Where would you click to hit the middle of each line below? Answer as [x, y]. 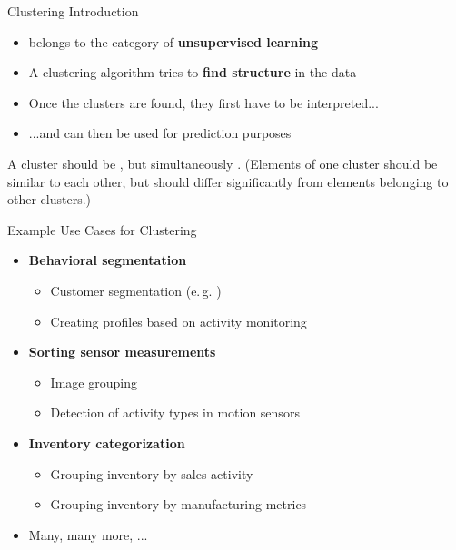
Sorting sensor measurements [122, 352]
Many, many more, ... [88, 534]
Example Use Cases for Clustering [102, 229]
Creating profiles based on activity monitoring [178, 321]
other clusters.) [50, 199]
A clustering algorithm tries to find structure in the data [193, 72]
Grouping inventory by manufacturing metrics [178, 504]
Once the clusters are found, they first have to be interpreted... [203, 102]
